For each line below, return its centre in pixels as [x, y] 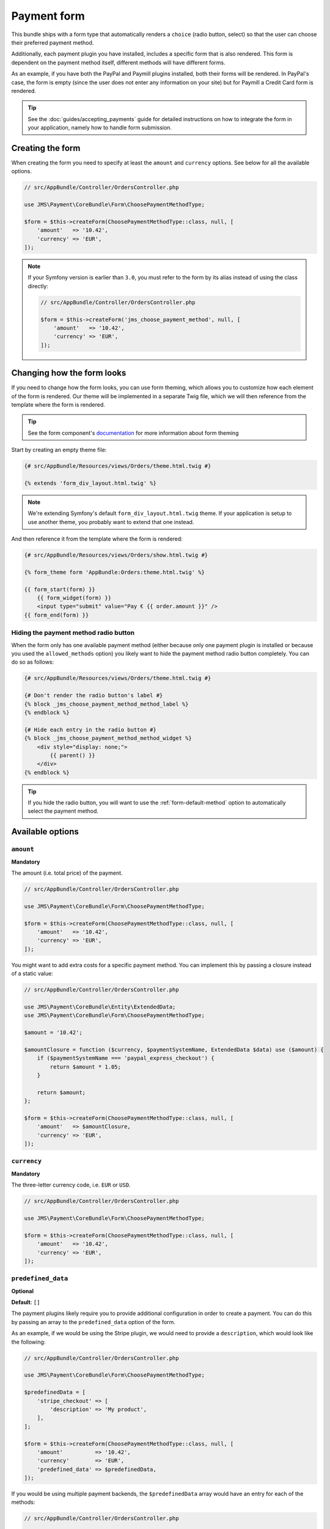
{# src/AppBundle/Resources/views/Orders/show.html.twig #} [116, 555]
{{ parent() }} [73, 755]
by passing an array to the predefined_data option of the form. [93, 1322]
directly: [38, 286]
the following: [28, 1342]
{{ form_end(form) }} [57, 615]
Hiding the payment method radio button [73, 633]
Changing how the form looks [69, 373]
